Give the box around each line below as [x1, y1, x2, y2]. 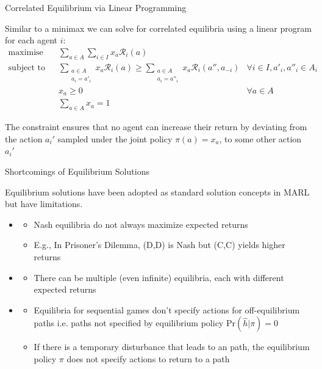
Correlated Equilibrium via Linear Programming [5, 1, 187, 13]
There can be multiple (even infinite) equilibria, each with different [34, 271, 284, 283]
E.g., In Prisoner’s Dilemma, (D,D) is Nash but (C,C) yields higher [34, 238, 285, 251]
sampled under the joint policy [57, 132, 173, 145]
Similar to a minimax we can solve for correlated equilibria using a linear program [5, 21, 312, 34]
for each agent [5, 34, 57, 46]
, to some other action [219, 132, 302, 145]
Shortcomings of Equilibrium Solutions [5, 165, 149, 177]
